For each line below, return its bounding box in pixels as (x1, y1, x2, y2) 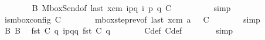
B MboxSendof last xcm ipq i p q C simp (32, 2, 231, 13)
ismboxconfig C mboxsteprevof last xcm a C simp (4, 13, 260, 25)
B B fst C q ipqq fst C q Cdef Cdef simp (4, 24, 233, 37)
